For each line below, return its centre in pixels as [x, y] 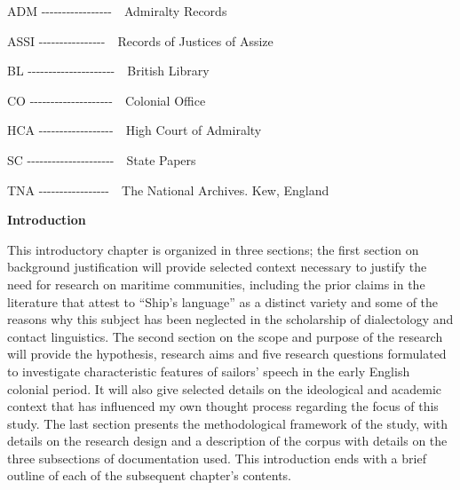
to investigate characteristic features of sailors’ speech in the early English [209, 371]
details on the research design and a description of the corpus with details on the [227, 441]
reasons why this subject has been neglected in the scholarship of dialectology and [230, 319]
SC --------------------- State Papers [102, 159]
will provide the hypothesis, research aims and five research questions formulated [227, 354]
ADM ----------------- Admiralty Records [117, 11]
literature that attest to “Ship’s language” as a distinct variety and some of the [223, 301]
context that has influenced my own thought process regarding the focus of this [223, 406]
